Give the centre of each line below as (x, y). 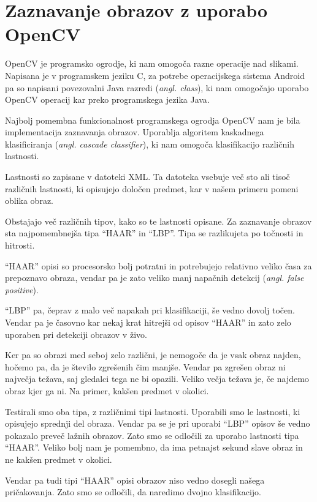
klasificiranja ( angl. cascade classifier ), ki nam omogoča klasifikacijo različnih (150, 144)
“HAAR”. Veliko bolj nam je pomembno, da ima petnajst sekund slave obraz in (154, 447)
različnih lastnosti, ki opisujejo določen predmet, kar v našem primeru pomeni (152, 188)
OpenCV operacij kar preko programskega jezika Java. (107, 99)
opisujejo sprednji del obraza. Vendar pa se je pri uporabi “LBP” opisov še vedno (158, 423)
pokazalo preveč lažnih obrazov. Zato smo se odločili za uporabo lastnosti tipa (152, 435)
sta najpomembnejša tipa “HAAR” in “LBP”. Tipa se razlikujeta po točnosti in (154, 233)
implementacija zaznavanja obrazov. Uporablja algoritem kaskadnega (135, 132)
